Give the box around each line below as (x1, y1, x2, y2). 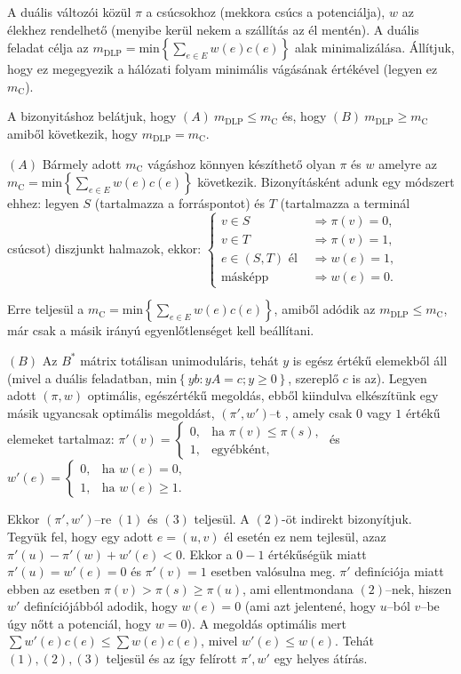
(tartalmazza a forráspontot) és (94, 194, 266, 213)
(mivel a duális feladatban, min (7, 368, 178, 387)
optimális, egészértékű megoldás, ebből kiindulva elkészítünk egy (87, 386, 439, 405)
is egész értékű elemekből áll (292, 350, 448, 369)
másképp (220, 271, 269, 285)
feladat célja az (7, 38, 89, 57)
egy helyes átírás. (274, 649, 368, 668)
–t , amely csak (269, 403, 353, 421)
